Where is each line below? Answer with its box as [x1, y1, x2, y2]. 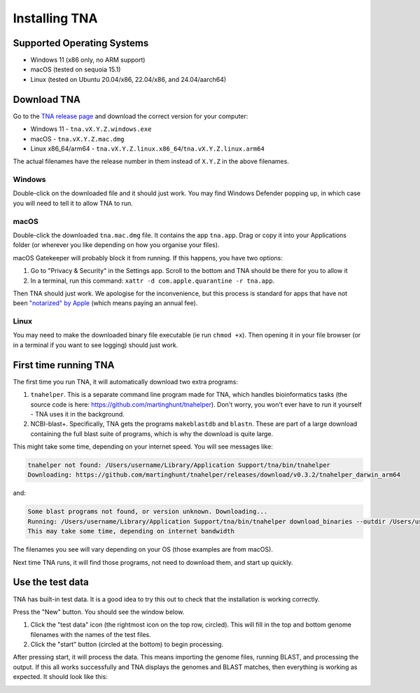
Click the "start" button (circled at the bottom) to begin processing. [30, 640, 224, 649]
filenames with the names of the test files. [30, 630, 152, 638]
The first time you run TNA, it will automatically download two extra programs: [13, 377, 238, 386]
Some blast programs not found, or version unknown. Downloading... [27, 507, 268, 516]
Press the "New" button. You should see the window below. [13, 608, 185, 616]
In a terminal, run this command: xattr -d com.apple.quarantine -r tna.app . [30, 276, 275, 285]
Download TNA [13, 93, 80, 105]
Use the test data [13, 576, 89, 588]
